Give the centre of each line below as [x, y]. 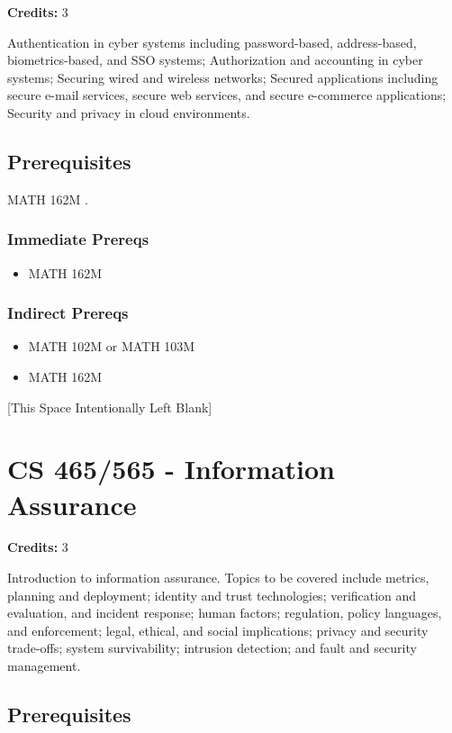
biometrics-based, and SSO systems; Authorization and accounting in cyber [215, 60]
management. [44, 666]
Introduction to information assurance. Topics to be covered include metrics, [218, 578]
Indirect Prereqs [68, 313]
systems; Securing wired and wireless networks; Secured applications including [223, 77]
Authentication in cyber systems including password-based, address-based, [212, 42]
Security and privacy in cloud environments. [129, 112]
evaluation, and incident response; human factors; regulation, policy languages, [225, 613]
